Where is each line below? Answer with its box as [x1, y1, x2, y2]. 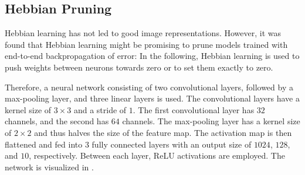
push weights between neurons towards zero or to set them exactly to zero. [5, 61, 273, 73]
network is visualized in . [5, 160, 94, 173]
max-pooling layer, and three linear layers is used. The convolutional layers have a [5, 92, 300, 104]
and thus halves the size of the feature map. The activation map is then [34, 126, 292, 138]
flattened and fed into [5, 138, 83, 150]
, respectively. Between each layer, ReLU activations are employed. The [29, 149, 285, 162]
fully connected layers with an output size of [91, 138, 252, 150]
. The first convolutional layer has [133, 103, 255, 116]
